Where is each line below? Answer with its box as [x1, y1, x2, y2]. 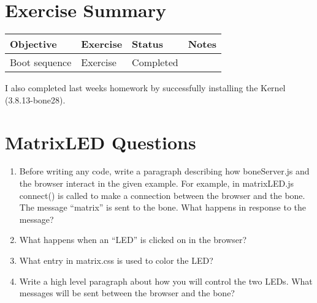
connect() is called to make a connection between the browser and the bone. [19, 189, 305, 201]
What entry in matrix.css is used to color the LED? [19, 254, 213, 266]
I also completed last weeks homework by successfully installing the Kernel [5, 81, 286, 94]
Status [132, 37, 164, 51]
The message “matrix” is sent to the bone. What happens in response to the [19, 201, 307, 214]
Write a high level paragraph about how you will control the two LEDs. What [19, 274, 313, 287]
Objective [10, 37, 57, 51]
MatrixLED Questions [5, 129, 196, 154]
